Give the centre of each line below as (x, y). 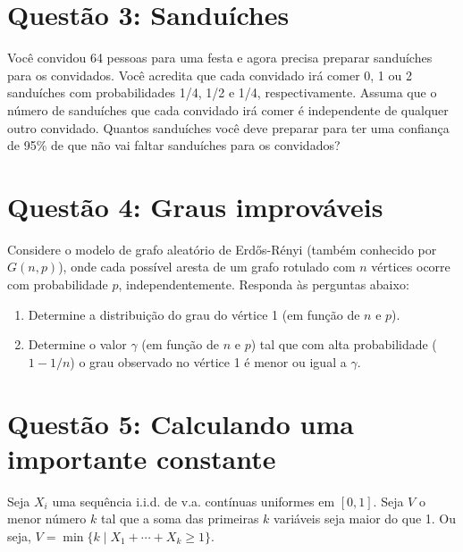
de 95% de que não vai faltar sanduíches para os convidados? (174, 145)
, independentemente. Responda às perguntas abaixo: (264, 284)
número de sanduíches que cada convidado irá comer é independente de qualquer (228, 109)
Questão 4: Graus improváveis (195, 206)
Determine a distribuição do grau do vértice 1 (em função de (194, 314)
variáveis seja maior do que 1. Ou (365, 519)
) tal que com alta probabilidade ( (344, 344)
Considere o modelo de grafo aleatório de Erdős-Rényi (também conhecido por (222, 249)
